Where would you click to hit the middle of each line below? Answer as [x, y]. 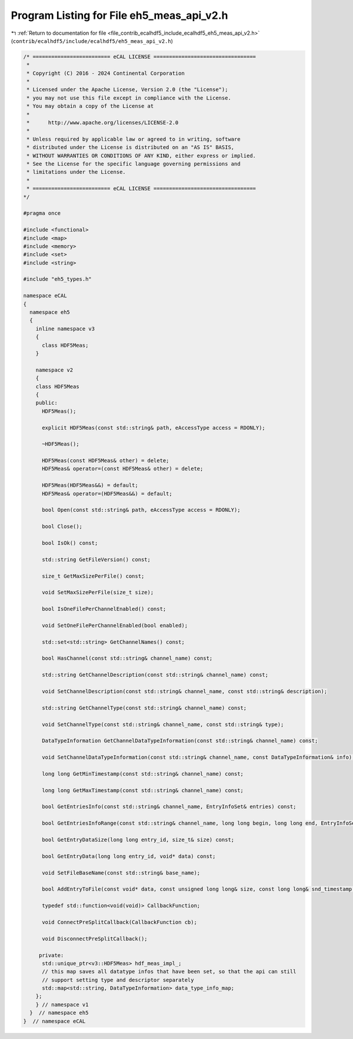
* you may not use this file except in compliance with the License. [129, 98]
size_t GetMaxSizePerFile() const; [93, 576]
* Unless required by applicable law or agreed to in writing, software [134, 139]
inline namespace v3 [65, 329]
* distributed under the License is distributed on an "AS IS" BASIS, [131, 148]
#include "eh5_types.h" [58, 279]
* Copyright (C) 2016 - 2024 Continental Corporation [106, 73]
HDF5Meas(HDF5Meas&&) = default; [90, 485]
